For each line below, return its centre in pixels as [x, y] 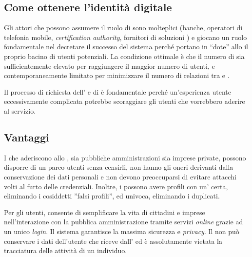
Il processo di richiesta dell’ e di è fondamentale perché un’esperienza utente [117, 91]
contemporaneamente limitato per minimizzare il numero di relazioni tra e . [117, 75]
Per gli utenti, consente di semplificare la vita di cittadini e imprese [105, 212]
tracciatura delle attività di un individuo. [66, 250]
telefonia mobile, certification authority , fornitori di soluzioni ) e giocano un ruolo [126, 37]
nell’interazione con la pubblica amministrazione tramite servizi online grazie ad [124, 222]
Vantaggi [27, 137]
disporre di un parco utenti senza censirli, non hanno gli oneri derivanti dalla [119, 167]
